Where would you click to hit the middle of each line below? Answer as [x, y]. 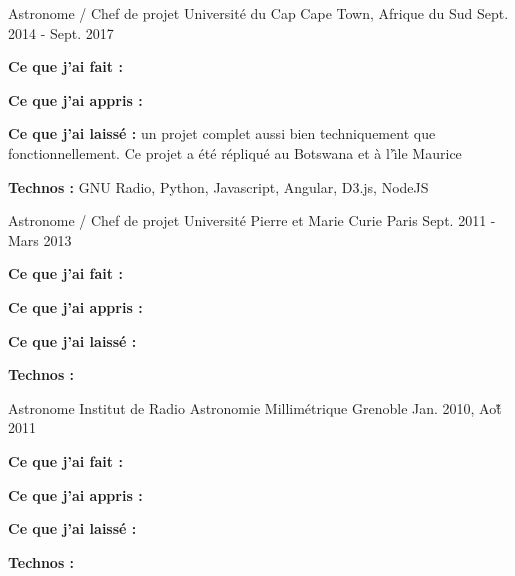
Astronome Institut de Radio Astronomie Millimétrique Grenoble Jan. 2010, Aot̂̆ [255, 407]
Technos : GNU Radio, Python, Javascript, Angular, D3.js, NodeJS [218, 186]
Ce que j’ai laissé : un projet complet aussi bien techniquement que [222, 133]
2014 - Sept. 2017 [61, 32]
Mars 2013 [40, 239]
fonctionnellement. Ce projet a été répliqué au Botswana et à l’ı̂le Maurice [235, 152]
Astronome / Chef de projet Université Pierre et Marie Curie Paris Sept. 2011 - [252, 220]
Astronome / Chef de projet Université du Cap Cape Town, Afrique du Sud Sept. [258, 13]
